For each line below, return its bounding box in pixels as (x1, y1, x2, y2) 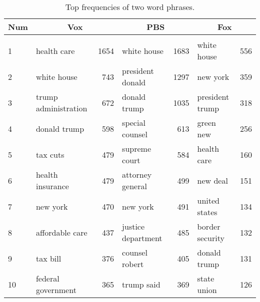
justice (122, 221, 145, 232)
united (197, 195, 219, 206)
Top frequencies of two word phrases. (65, 1, 195, 12)
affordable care (35, 226, 87, 238)
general (122, 180, 147, 192)
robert (122, 258, 144, 270)
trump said (122, 278, 160, 290)
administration (35, 102, 87, 114)
